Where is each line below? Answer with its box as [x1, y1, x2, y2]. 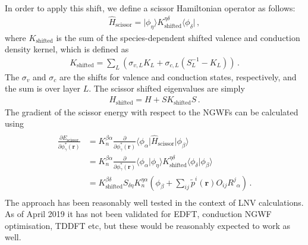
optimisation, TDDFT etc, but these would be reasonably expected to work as [5, 219, 291, 231]
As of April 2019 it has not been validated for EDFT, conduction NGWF [5, 208, 272, 220]
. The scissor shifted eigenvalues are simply [89, 82, 245, 95]
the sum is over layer [5, 82, 80, 95]
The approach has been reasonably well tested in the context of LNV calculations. [5, 196, 304, 208]
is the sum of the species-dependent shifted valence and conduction [56, 31, 300, 43]
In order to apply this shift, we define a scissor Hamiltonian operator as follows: [5, 2, 296, 14]
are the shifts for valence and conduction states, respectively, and [59, 70, 297, 83]
